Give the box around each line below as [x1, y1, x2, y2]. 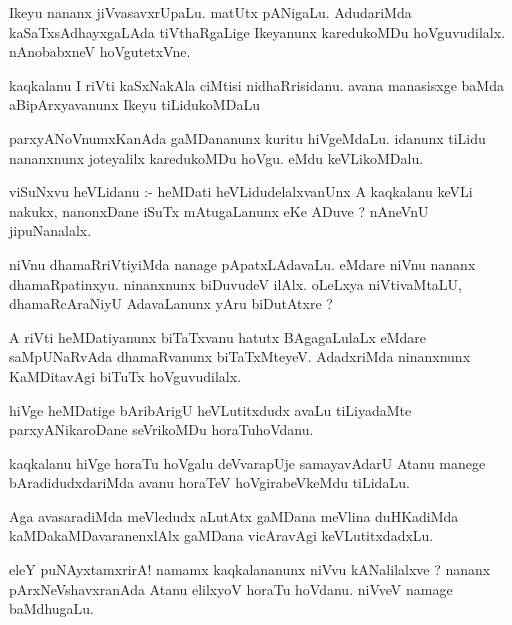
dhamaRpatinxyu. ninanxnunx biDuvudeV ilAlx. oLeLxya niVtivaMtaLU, [9, 273, 462, 294]
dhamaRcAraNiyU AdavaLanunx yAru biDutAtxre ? [9, 293, 333, 314]
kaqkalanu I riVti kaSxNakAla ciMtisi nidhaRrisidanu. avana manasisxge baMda [9, 74, 504, 95]
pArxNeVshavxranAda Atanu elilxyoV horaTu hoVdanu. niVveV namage [9, 578, 453, 599]
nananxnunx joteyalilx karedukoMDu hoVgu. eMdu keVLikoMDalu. [9, 147, 424, 168]
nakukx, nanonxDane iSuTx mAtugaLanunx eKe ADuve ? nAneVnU [9, 200, 429, 221]
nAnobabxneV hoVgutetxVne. [9, 41, 191, 62]
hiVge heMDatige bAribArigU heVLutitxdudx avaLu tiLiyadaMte [9, 399, 412, 420]
